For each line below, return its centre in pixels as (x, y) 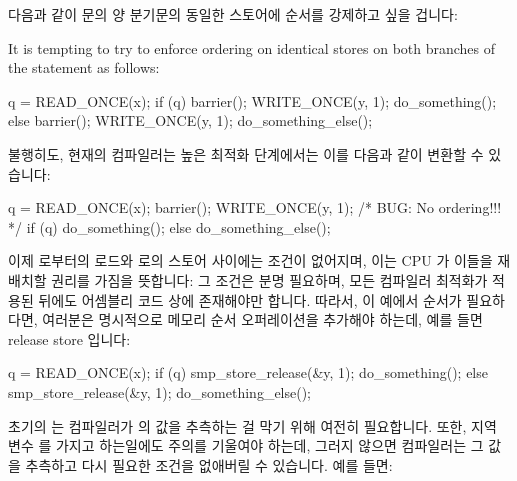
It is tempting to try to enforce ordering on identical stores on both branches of (252, 47)
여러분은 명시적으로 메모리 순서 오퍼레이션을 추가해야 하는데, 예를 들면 (262, 319)
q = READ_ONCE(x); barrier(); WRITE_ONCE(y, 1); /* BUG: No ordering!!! (255, 207)
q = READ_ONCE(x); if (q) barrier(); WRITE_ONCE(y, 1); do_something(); (252, 100)
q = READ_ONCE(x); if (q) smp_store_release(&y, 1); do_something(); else (248, 372)
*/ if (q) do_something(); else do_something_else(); (169, 226)
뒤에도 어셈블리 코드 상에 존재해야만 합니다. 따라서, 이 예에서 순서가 (250, 299)
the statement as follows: (84, 67)
